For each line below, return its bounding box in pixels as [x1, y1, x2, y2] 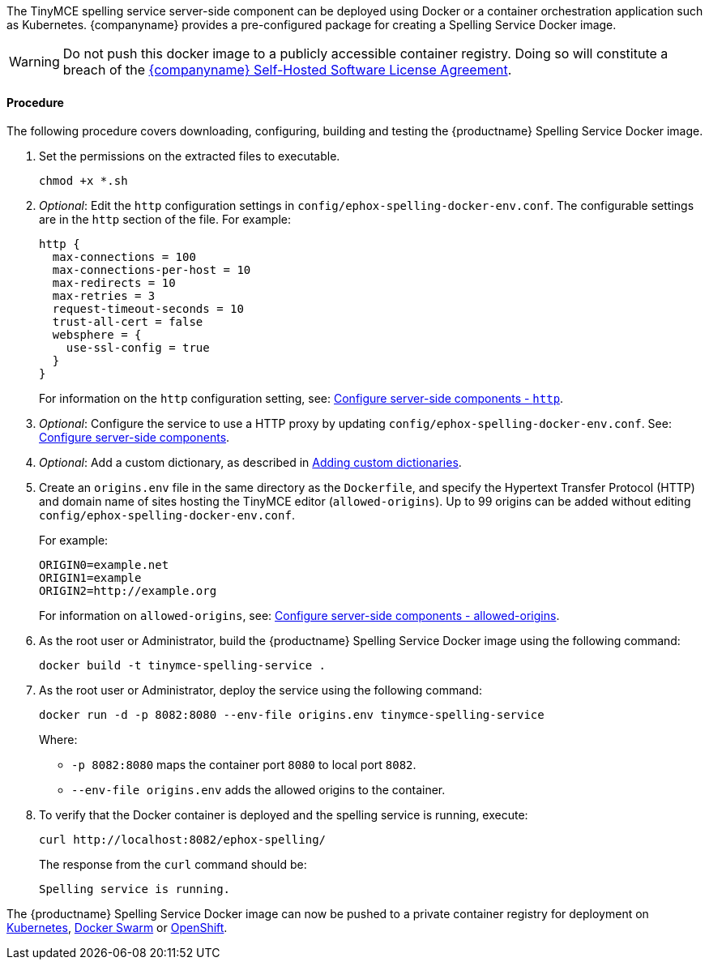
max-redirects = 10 [52, 276, 176, 290]
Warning [9, 53, 60, 70]
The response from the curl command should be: [39, 857, 307, 872]
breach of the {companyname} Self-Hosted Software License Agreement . [62, 62, 512, 78]
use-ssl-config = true [66, 341, 210, 355]
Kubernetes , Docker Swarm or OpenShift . [6, 921, 228, 935]
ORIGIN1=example [39, 571, 142, 585]
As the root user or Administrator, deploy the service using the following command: [39, 683, 482, 698]
